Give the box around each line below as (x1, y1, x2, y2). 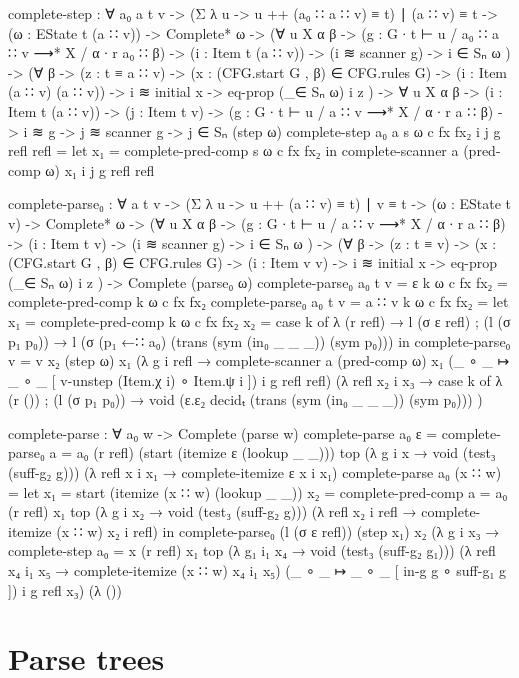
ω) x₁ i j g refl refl (45, 159, 155, 180)
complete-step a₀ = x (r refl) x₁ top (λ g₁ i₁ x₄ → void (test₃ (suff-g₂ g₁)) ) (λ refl (8, 540, 496, 561)
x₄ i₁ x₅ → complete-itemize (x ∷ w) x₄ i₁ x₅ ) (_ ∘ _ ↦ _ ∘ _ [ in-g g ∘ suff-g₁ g (8, 560, 506, 581)
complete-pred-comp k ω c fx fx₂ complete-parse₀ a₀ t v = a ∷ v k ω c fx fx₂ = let (8, 291, 509, 312)
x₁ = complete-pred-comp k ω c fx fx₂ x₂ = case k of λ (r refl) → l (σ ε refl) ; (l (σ (8, 310, 511, 331)
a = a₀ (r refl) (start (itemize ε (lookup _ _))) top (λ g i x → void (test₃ (49, 442, 496, 463)
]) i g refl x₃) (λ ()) (8, 579, 122, 600)
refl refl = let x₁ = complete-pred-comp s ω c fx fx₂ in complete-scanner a (8, 140, 459, 161)
